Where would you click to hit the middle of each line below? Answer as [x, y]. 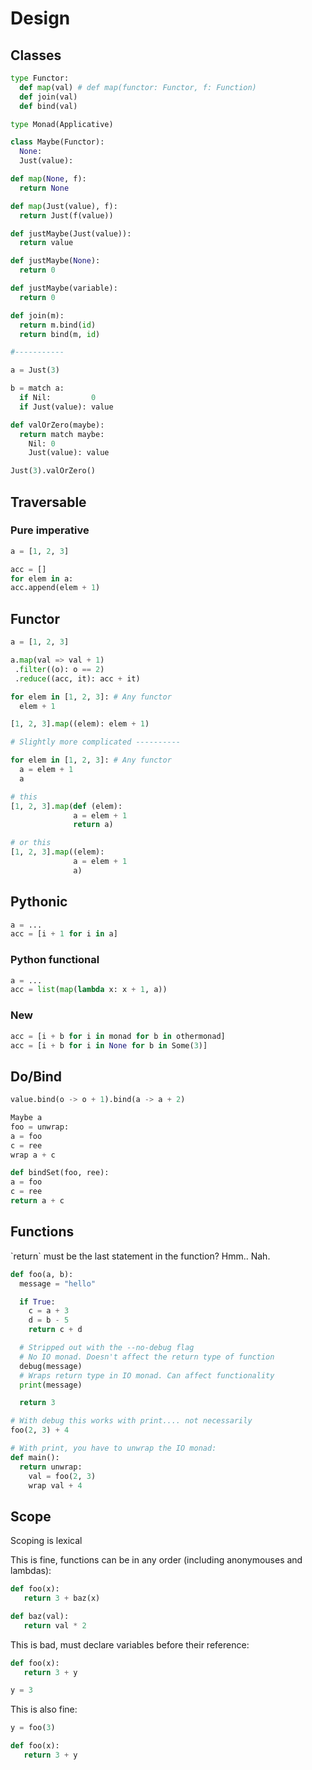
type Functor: [40, 78]
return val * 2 [55, 1625]
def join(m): [37, 315]
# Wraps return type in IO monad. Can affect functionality [147, 1375]
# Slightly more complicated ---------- [96, 742]
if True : [37, 1302]
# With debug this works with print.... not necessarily [131, 1421]
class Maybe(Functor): [57, 142]
